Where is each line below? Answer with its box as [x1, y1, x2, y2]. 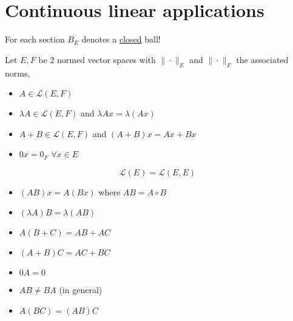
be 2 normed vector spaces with [38, 53, 156, 66]
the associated [236, 53, 289, 66]
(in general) [59, 283, 103, 296]
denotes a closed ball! [81, 33, 161, 46]
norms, [5, 66, 30, 79]
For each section [5, 33, 65, 46]
